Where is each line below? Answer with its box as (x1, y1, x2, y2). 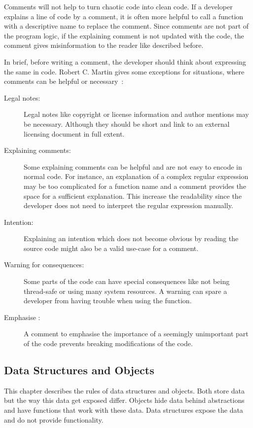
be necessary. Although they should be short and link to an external (24, 118, 230, 129)
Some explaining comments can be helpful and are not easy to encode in (24, 161, 242, 172)
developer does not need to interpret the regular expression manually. (24, 200, 233, 211)
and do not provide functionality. (4, 414, 104, 425)
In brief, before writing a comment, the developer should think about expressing (4, 56, 246, 67)
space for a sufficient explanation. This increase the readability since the (24, 190, 242, 201)
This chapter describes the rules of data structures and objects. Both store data (4, 385, 245, 395)
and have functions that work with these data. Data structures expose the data (4, 405, 243, 415)
